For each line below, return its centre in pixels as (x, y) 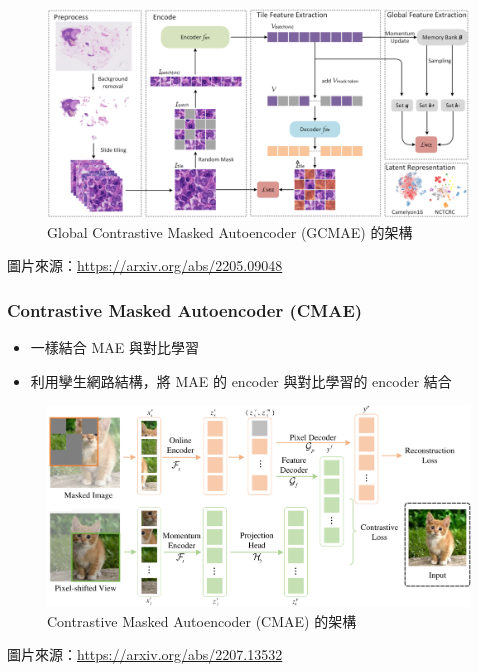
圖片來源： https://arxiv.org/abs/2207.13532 (145, 654)
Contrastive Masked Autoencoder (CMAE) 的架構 (202, 620)
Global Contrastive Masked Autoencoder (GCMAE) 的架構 (230, 231)
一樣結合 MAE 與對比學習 (114, 346)
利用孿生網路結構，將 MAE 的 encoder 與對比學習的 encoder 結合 (241, 380)
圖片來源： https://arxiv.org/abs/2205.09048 (145, 265)
